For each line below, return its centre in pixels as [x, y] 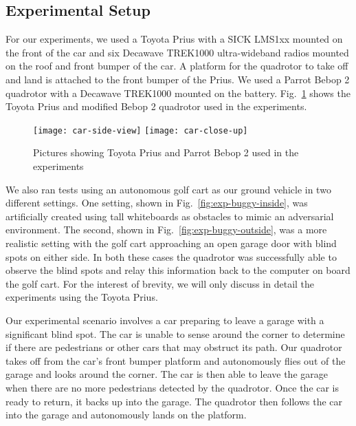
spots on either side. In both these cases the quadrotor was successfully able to [171, 256]
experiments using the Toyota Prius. [82, 297]
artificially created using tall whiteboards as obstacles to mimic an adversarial [170, 216]
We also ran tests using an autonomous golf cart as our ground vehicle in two [168, 189]
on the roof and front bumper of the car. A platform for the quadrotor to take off [177, 66]
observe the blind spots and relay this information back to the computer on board [178, 270]
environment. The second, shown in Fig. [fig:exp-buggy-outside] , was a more [166, 230]
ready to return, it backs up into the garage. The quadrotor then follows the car [174, 401]
